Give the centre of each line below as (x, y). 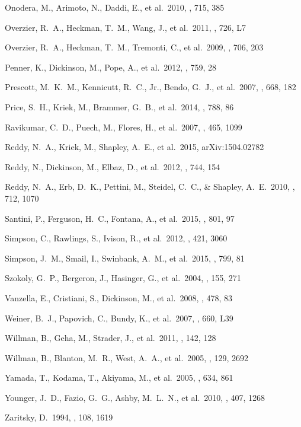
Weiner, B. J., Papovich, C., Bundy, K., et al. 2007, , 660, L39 (119, 318)
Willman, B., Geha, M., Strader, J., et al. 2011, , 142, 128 (111, 338)
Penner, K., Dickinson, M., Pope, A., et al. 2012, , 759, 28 (111, 67)
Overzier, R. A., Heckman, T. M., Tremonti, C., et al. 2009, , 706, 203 (134, 47)
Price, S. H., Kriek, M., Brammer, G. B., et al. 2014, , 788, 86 (119, 106)
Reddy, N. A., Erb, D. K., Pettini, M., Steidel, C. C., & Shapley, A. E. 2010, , (150, 187)
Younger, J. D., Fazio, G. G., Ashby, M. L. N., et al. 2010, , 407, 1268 (135, 397)
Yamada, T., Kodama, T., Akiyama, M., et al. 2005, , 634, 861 (119, 377)
